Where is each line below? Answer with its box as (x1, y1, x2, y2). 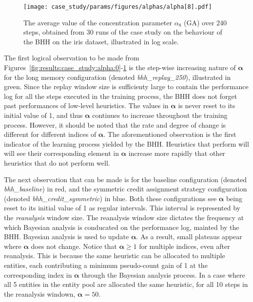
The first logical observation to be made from (4, 53, 139, 63)
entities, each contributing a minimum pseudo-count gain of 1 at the (4, 260, 208, 270)
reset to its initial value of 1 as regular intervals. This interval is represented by (4, 203, 240, 213)
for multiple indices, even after (139, 241, 230, 251)
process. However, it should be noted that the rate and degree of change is (4, 119, 226, 130)
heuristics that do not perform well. (4, 157, 110, 168)
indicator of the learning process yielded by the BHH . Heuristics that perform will (4, 138, 249, 149)
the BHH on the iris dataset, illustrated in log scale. (23, 36, 179, 46)
